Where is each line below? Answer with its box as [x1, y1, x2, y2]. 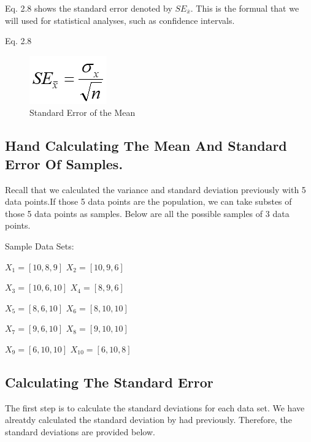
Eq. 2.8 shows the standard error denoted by [5, 2, 172, 14]
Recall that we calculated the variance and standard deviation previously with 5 [5, 183, 306, 196]
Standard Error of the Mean [29, 106, 136, 119]
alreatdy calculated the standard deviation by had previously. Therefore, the [5, 413, 292, 426]
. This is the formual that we [190, 2, 299, 14]
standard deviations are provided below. [5, 425, 155, 438]
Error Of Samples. [5, 154, 123, 173]
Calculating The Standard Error [5, 372, 213, 391]
